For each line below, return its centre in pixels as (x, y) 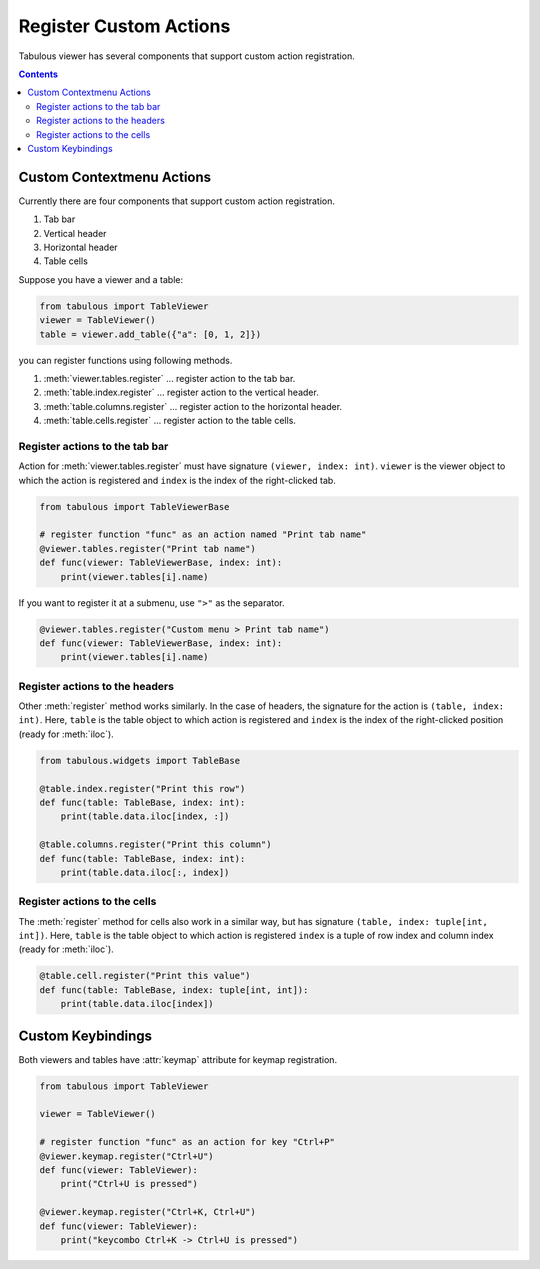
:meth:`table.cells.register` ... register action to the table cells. (170, 421)
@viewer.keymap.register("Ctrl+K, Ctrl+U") (148, 1212)
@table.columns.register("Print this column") (155, 844)
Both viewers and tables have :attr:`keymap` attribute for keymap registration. (178, 1059)
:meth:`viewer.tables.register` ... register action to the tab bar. (169, 378)
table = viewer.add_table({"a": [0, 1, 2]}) (150, 334)
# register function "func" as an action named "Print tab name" (203, 534)
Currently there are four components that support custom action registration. (176, 201)
